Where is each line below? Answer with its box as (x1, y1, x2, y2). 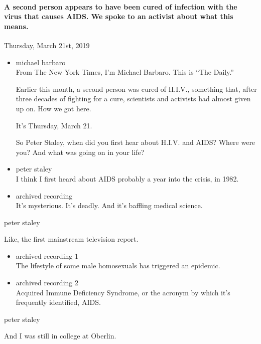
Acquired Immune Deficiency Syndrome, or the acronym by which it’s (16, 287, 230, 297)
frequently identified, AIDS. (16, 297, 101, 307)
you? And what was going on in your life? (16, 146, 145, 157)
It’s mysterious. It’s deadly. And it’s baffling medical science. (16, 200, 203, 211)
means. (4, 21, 29, 31)
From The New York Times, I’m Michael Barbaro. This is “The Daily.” (16, 67, 234, 77)
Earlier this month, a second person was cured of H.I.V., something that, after (16, 83, 257, 94)
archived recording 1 (16, 250, 78, 261)
